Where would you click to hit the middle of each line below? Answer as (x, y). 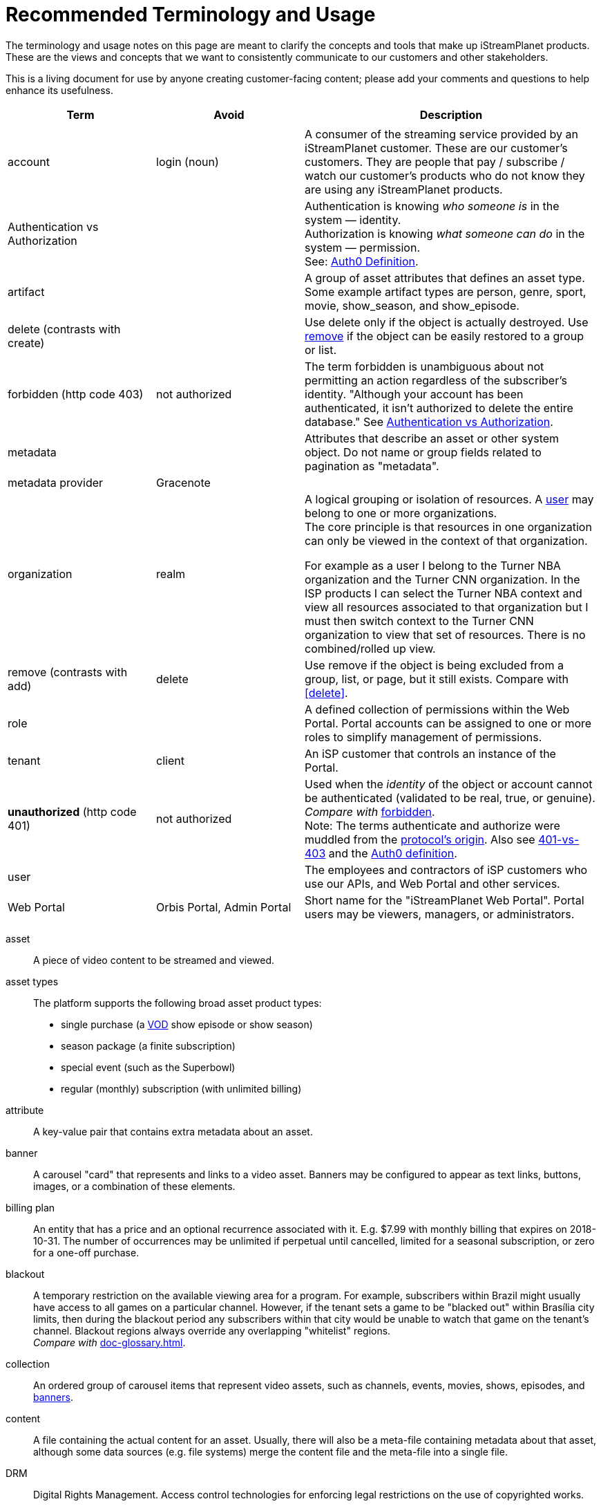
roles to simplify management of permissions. (423, 737)
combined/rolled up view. (370, 648)
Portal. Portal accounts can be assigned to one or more (448, 723)
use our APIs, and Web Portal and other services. (432, 883)
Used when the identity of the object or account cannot (449, 784)
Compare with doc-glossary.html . (109, 1342)
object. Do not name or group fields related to (423, 452)
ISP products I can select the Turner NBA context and (443, 593)
